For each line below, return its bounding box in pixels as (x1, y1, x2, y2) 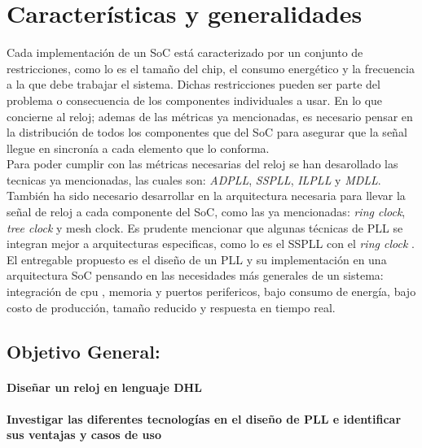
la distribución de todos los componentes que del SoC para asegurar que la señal (7, 124, 407, 141)
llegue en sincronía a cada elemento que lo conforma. (7, 139, 270, 156)
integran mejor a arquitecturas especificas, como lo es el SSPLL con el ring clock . (7, 235, 415, 252)
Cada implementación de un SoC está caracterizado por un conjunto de (7, 44, 363, 61)
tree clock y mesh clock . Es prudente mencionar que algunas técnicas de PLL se (7, 219, 403, 236)
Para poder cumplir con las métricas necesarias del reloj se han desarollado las (7, 155, 398, 172)
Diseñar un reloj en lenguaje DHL (7, 378, 202, 395)
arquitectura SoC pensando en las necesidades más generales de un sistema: (7, 267, 384, 284)
